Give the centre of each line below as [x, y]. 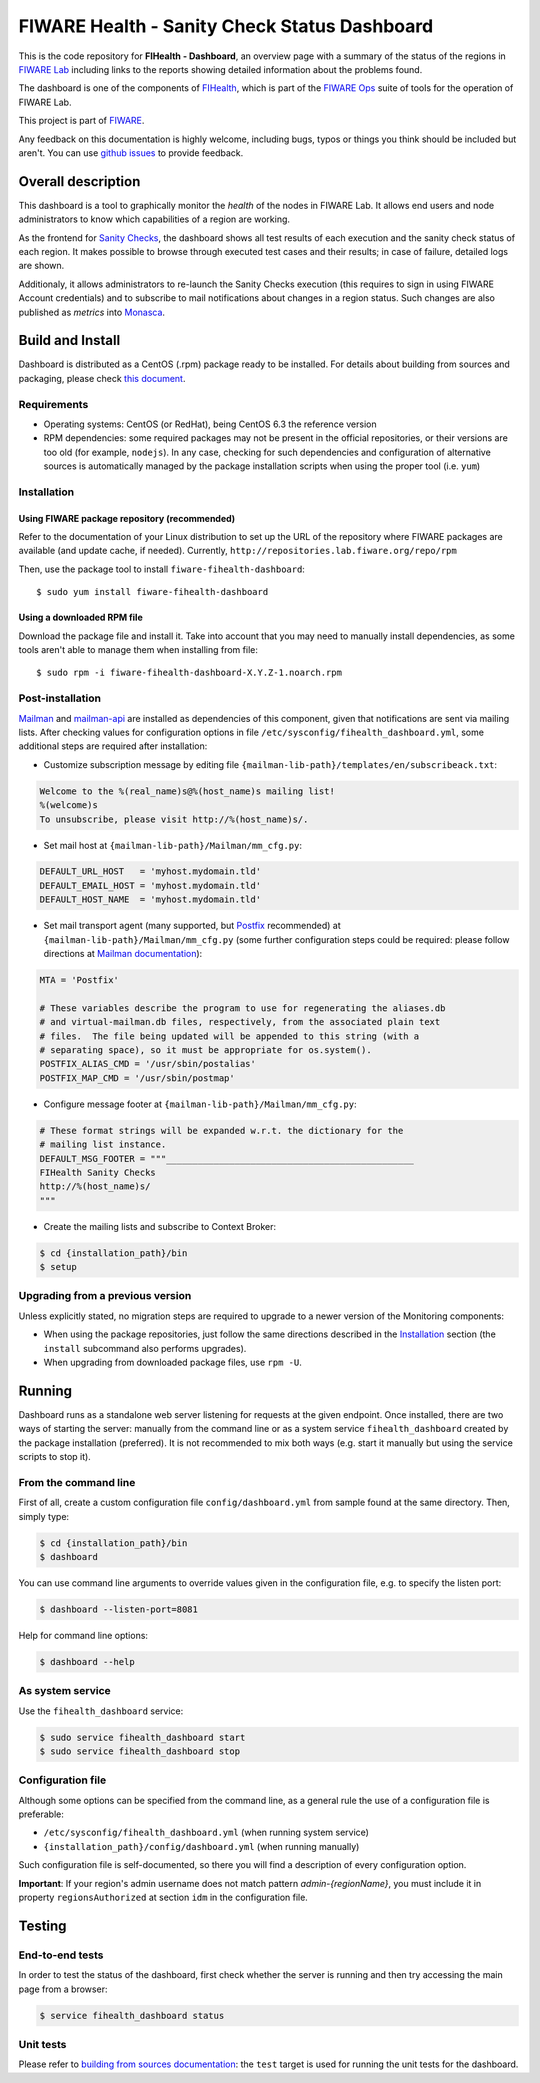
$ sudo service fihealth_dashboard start [142, 1737]
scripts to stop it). [55, 1457]
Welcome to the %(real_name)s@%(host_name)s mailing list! [187, 791]
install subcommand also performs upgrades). [145, 1348]
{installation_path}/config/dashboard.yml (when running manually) [201, 1846]
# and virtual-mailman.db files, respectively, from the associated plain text [240, 1022]
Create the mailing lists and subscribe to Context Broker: [160, 1226]
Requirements [53, 404]
